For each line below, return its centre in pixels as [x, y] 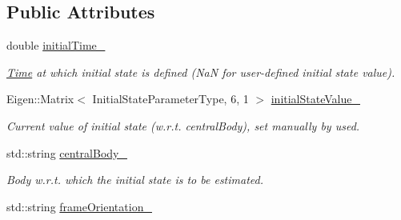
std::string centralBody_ [67, 152]
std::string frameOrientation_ [79, 206]
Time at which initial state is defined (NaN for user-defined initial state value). [201, 72]
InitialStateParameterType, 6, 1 [170, 99]
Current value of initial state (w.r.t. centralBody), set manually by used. [183, 125]
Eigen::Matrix [40, 99]
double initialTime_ [56, 45]
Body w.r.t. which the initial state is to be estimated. [135, 180]
